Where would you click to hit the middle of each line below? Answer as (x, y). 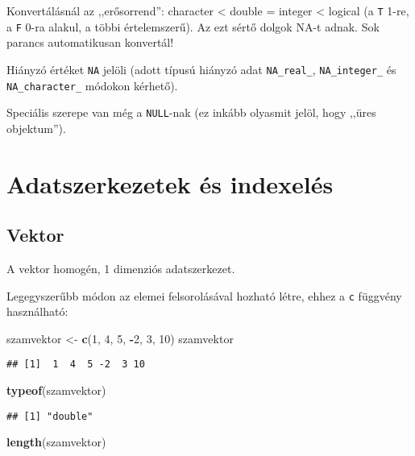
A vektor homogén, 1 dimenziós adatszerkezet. (121, 269)
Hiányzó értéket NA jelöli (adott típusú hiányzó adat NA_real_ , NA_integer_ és (201, 69)
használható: (37, 311)
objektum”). (36, 128)
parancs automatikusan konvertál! (90, 42)
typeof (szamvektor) (56, 390)
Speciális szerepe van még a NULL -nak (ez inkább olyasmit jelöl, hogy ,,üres (191, 112)
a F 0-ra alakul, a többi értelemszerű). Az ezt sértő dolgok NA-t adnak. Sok (193, 26)
